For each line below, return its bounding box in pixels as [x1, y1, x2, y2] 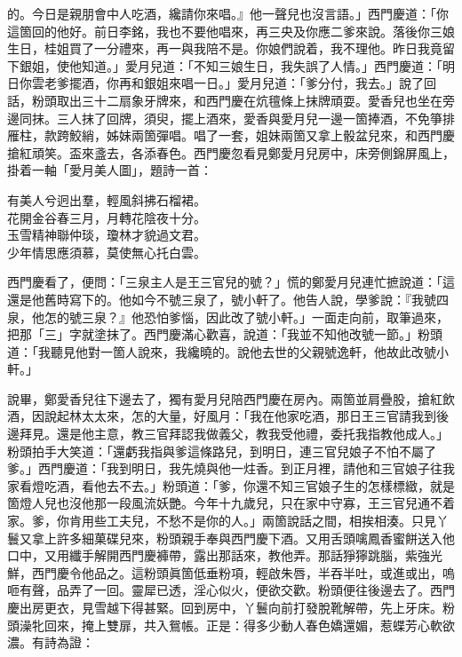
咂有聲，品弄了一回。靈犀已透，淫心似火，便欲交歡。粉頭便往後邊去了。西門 [7, 581, 455, 599]
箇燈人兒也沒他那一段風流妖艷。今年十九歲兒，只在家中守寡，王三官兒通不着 [7, 494, 455, 512]
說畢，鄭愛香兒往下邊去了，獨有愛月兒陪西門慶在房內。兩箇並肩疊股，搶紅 [7, 389, 442, 408]
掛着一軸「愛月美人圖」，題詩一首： [7, 161, 212, 179]
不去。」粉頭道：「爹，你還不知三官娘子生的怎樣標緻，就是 [118, 476, 455, 495]
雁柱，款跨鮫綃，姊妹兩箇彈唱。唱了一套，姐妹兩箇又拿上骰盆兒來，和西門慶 [7, 126, 455, 145]
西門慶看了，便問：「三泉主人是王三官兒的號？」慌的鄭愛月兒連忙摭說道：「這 [7, 273, 455, 291]
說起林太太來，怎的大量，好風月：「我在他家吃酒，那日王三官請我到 [44, 407, 436, 425]
